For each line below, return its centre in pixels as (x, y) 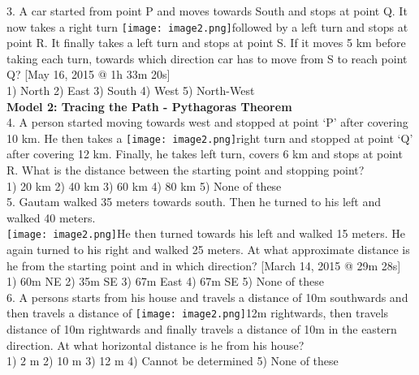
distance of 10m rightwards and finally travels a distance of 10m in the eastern (202, 329)
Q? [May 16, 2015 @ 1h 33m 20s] (89, 74)
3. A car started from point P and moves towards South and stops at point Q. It (207, 11)
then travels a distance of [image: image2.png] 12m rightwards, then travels (198, 313)
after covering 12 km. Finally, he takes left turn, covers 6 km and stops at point (205, 154)
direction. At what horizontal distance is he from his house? (156, 345)
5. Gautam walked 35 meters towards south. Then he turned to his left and (194, 202)
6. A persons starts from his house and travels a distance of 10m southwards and (207, 297)
